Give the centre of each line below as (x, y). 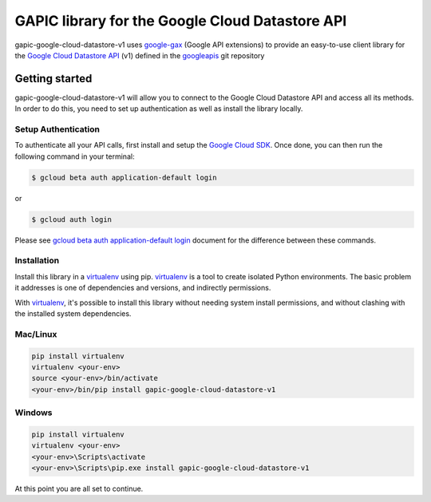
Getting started (53, 79)
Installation (37, 261)
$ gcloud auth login (71, 219)
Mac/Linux (36, 334)
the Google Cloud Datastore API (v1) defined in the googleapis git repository (140, 55)
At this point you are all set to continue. (79, 489)
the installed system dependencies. (73, 314)
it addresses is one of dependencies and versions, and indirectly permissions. (143, 288)
